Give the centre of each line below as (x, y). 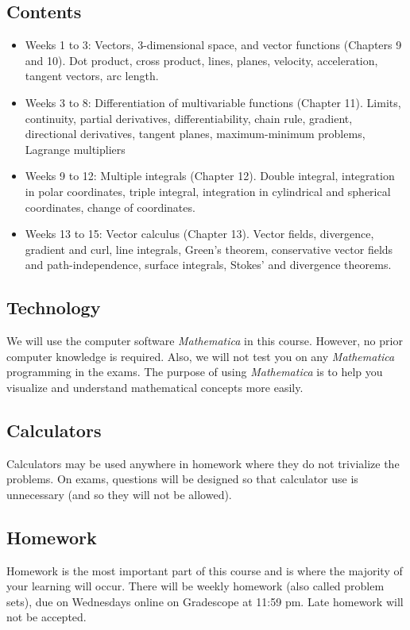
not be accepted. (46, 617)
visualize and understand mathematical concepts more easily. (155, 387)
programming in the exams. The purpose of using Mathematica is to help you (195, 372)
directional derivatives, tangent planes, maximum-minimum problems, (195, 134)
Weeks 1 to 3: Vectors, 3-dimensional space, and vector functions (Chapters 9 (213, 45)
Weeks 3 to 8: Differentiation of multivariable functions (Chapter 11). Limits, (213, 102)
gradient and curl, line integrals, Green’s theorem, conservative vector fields (209, 249)
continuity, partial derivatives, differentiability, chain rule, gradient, (189, 118)
